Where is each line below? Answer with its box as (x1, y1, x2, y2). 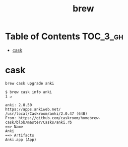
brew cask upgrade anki (5, 81, 55, 86)
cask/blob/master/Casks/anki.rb (5, 120, 72, 125)
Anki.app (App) (5, 137, 37, 142)
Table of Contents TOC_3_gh (5, 31, 124, 42)
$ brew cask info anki (5, 90, 52, 95)
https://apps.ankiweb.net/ (5, 107, 61, 112)
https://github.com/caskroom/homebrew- (18, 115, 101, 120)
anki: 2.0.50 (5, 102, 32, 107)
